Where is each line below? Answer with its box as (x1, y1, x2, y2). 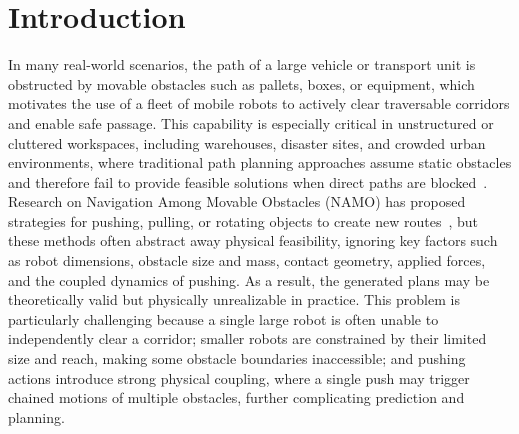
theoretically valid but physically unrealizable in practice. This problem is (8, 289, 460, 310)
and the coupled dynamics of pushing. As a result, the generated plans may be (8, 269, 490, 290)
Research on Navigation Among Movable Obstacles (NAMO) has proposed (8, 191, 466, 212)
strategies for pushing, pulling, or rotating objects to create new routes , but (8, 210, 479, 231)
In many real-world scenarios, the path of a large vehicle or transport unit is (8, 54, 476, 75)
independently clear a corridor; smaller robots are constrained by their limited (8, 328, 487, 349)
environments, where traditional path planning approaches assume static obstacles (8, 152, 512, 173)
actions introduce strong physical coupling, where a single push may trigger (8, 367, 470, 388)
